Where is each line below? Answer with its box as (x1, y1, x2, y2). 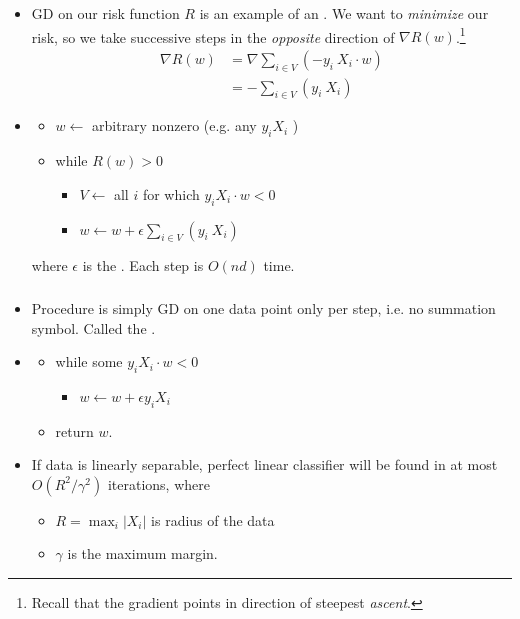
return (55, 420, 94, 441)
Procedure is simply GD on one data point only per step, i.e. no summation (31, 297, 496, 318)
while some (55, 351, 123, 372)
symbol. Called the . (31, 317, 156, 338)
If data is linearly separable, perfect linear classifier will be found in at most (31, 454, 498, 475)
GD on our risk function (31, 2, 180, 23)
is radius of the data (151, 509, 275, 530)
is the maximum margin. (67, 543, 218, 564)
